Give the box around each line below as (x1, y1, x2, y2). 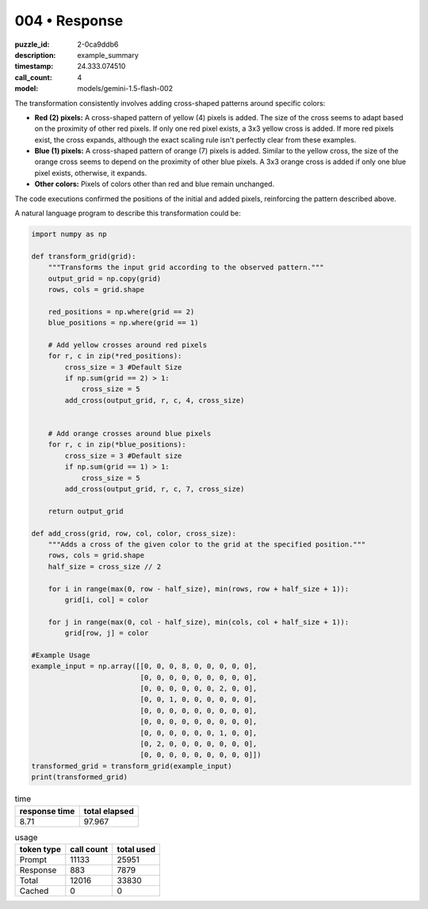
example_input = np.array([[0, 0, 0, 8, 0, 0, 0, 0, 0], (31, 662, 258, 671)
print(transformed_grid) (31, 773, 128, 782)
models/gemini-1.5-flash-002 (77, 84, 174, 93)
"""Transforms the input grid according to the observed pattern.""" (48, 263, 324, 272)
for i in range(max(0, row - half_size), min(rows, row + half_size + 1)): (48, 584, 350, 593)
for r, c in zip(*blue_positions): (48, 440, 186, 449)
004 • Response (14, 12, 124, 29)
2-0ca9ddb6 (77, 40, 119, 49)
